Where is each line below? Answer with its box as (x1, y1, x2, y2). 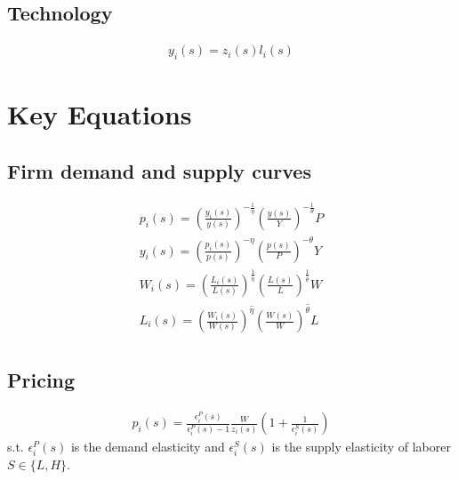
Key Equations (7, 96, 192, 132)
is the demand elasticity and (70, 437, 225, 456)
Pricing (7, 366, 76, 394)
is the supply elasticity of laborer (271, 437, 451, 456)
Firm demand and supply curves (7, 156, 311, 184)
